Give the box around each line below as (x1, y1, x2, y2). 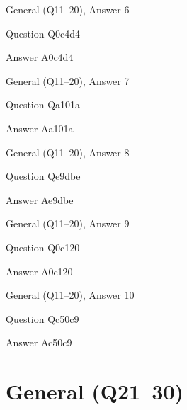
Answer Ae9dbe (6, 192, 74, 207)
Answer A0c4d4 (6, 50, 74, 64)
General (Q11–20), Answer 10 (6, 287, 135, 302)
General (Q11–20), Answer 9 (6, 216, 130, 231)
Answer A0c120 (6, 263, 73, 278)
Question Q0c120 (6, 239, 80, 254)
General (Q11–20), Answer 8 (6, 144, 130, 159)
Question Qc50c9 (6, 311, 79, 326)
